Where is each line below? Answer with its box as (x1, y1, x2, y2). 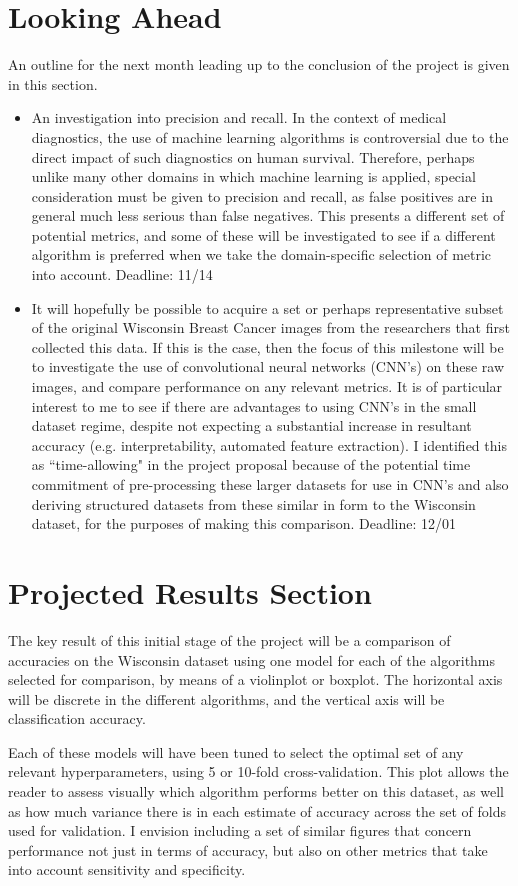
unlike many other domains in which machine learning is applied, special (31, 166, 476, 187)
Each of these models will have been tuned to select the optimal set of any (8, 741, 464, 762)
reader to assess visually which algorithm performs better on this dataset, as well (8, 781, 504, 802)
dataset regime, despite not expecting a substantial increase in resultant (31, 415, 472, 436)
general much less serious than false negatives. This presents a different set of (31, 205, 505, 226)
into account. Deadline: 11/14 (31, 264, 213, 285)
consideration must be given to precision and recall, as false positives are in (31, 185, 493, 206)
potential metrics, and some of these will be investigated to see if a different (31, 224, 496, 245)
